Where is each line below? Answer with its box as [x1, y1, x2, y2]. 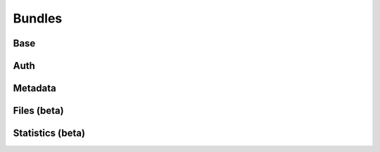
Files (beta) [13, 105, 64, 117]
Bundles [13, 11, 63, 26]
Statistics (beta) [13, 127, 86, 139]
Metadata [13, 82, 56, 94]
